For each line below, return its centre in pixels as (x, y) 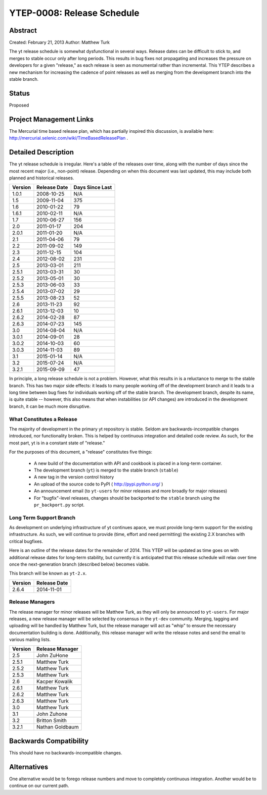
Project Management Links (51, 119)
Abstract (23, 30)
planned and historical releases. (42, 178)
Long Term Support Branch (42, 518)
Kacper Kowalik (54, 682)
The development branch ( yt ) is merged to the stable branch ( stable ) (106, 470)
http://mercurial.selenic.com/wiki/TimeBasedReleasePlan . (68, 138)
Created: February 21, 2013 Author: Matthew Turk (59, 43)
